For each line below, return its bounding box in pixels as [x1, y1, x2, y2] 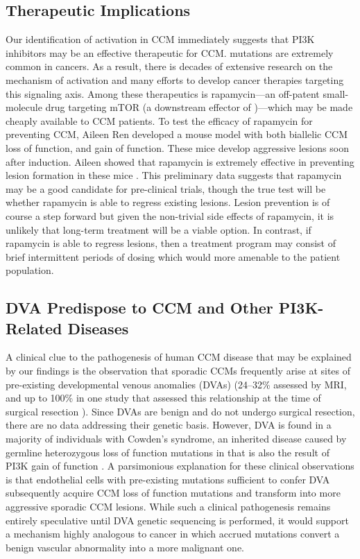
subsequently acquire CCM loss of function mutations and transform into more [6, 485, 341, 500]
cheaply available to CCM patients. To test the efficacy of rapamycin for [6, 113, 313, 128]
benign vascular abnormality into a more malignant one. [6, 540, 244, 554]
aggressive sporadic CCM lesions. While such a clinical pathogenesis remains [6, 499, 331, 514]
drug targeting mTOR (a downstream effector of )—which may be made [45, 100, 353, 114]
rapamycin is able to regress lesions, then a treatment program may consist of [6, 236, 336, 250]
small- [323, 86, 349, 101]
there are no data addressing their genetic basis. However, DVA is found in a [6, 418, 332, 432]
